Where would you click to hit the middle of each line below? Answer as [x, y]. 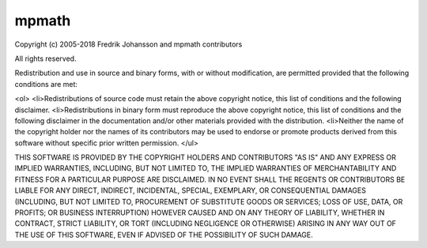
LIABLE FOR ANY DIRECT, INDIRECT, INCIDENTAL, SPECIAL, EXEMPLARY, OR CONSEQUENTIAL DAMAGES [191, 190]
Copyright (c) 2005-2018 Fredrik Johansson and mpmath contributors [128, 44]
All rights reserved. [45, 58]
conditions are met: [46, 84]
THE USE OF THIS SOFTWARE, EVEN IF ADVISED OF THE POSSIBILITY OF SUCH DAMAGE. [164, 235]
